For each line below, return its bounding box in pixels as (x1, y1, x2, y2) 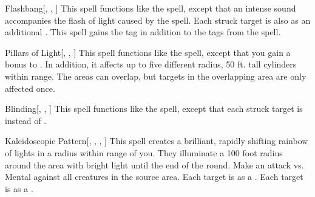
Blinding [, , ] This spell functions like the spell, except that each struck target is (5, 102, 303, 115)
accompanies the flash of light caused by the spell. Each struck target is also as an (5, 13, 311, 26)
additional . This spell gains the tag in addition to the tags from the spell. (5, 26, 281, 38)
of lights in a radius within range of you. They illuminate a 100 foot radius (5, 146, 283, 159)
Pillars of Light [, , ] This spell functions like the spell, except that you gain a (5, 46, 291, 58)
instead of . (5, 114, 47, 126)
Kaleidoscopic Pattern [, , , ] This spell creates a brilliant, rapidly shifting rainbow (5, 134, 308, 147)
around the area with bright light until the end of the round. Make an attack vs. (5, 158, 304, 171)
